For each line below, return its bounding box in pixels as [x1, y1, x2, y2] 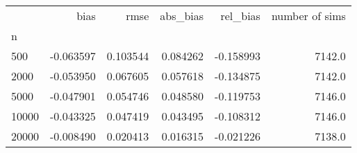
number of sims [271, 8, 346, 24]
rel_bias [220, 8, 260, 24]
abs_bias [160, 8, 204, 24]
